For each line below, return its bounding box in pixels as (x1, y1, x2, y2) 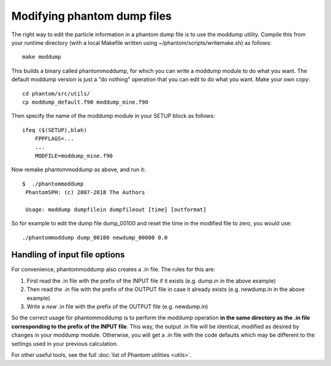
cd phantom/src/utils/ (22, 90, 91, 97)
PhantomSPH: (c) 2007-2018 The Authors (25, 189, 145, 196)
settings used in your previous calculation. (11, 340, 119, 347)
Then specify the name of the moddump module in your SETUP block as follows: (11, 112, 215, 120)
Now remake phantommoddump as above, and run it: (11, 166, 146, 173)
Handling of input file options (11, 249, 125, 260)
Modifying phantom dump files (11, 9, 172, 23)
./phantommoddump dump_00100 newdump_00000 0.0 (22, 234, 168, 241)
